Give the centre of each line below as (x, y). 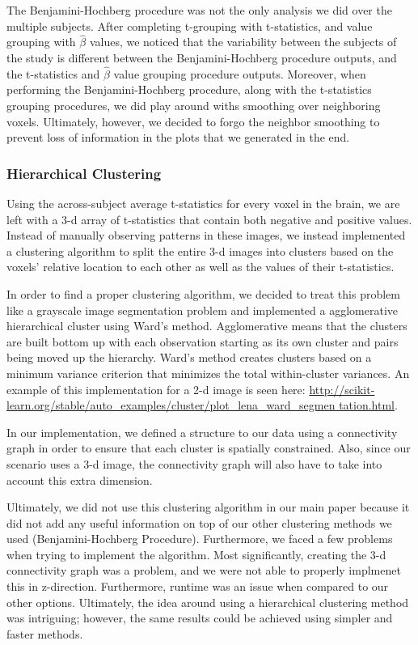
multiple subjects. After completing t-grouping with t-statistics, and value (190, 25)
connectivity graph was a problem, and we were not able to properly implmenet (204, 570)
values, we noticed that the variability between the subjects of (243, 42)
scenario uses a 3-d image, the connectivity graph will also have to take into (194, 463)
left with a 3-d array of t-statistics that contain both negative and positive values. (209, 219)
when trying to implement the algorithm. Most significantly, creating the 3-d (196, 554)
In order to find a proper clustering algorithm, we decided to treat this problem (203, 293)
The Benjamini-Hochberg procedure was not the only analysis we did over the (199, 10)
